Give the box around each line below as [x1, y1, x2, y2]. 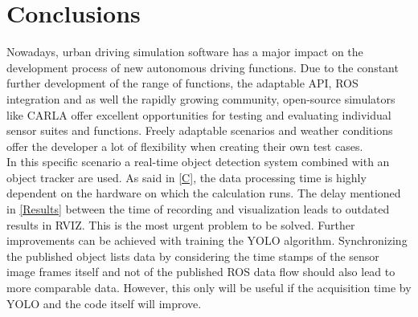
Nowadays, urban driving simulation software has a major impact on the [6, 43, 363, 60]
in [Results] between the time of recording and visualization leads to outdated [6, 201, 390, 217]
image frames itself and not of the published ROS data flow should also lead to [6, 263, 395, 280]
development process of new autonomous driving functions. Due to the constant [6, 59, 399, 75]
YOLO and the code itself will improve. [6, 295, 202, 311]
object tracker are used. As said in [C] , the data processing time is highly [6, 169, 367, 185]
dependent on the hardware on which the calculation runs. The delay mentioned [6, 185, 401, 201]
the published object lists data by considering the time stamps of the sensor [6, 247, 379, 264]
